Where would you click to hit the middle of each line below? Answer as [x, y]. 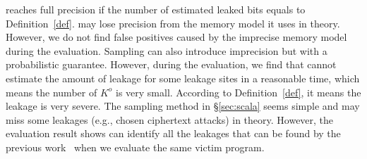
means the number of [52, 92]
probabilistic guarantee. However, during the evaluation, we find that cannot [171, 64]
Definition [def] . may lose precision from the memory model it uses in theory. [173, 23]
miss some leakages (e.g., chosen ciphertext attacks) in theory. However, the [170, 119]
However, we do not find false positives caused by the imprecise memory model [176, 37]
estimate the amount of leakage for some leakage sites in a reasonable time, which [183, 78]
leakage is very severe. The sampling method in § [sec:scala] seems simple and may [183, 106]
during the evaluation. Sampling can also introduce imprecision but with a [167, 50]
